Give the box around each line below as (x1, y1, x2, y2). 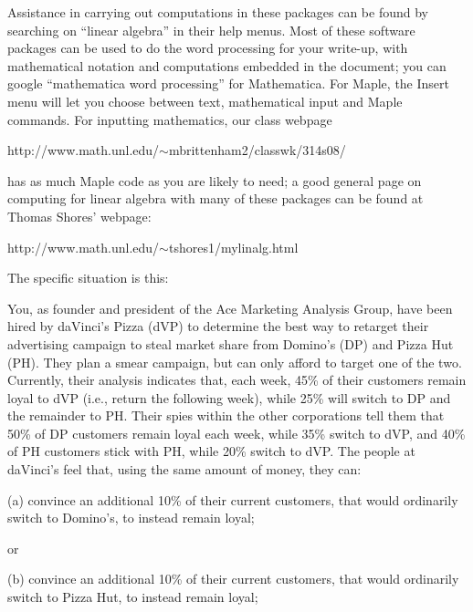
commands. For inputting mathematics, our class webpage (7, 109, 332, 129)
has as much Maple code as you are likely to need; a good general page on (7, 171, 422, 190)
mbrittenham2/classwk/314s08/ (168, 140, 346, 160)
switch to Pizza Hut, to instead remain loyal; (7, 587, 258, 607)
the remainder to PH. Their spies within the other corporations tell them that (7, 406, 445, 425)
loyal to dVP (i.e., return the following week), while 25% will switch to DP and (7, 388, 451, 407)
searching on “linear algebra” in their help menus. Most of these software (7, 20, 415, 39)
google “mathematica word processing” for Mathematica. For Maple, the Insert (7, 74, 449, 93)
